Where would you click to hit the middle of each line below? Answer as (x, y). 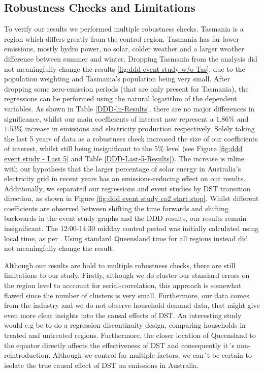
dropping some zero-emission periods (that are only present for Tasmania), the (126, 88)
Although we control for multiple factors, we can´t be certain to (152, 355)
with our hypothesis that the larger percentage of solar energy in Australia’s (123, 168)
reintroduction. (27, 355)
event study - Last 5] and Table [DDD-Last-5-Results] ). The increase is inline (124, 158)
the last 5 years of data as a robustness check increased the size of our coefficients (131, 138)
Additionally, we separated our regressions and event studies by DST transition (127, 188)
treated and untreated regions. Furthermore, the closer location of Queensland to (130, 335)
